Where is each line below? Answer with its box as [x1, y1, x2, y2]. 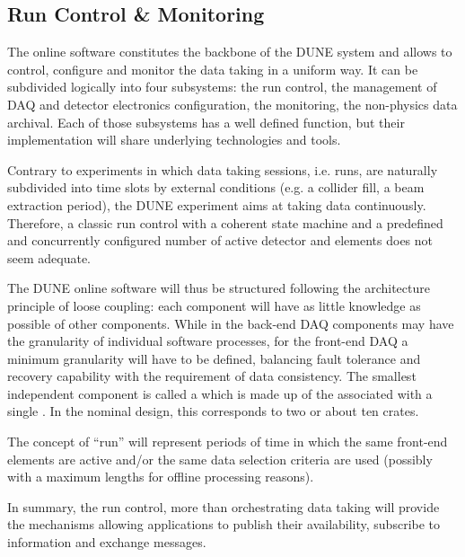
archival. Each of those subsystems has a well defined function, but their [7, 112, 405, 131]
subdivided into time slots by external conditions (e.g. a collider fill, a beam [7, 178, 425, 197]
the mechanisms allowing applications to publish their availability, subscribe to [7, 515, 441, 534]
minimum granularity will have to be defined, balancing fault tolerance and [7, 349, 421, 367]
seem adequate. [7, 248, 92, 267]
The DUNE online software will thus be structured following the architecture [7, 278, 430, 297]
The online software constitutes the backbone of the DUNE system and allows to [7, 42, 452, 61]
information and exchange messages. [7, 533, 206, 552]
